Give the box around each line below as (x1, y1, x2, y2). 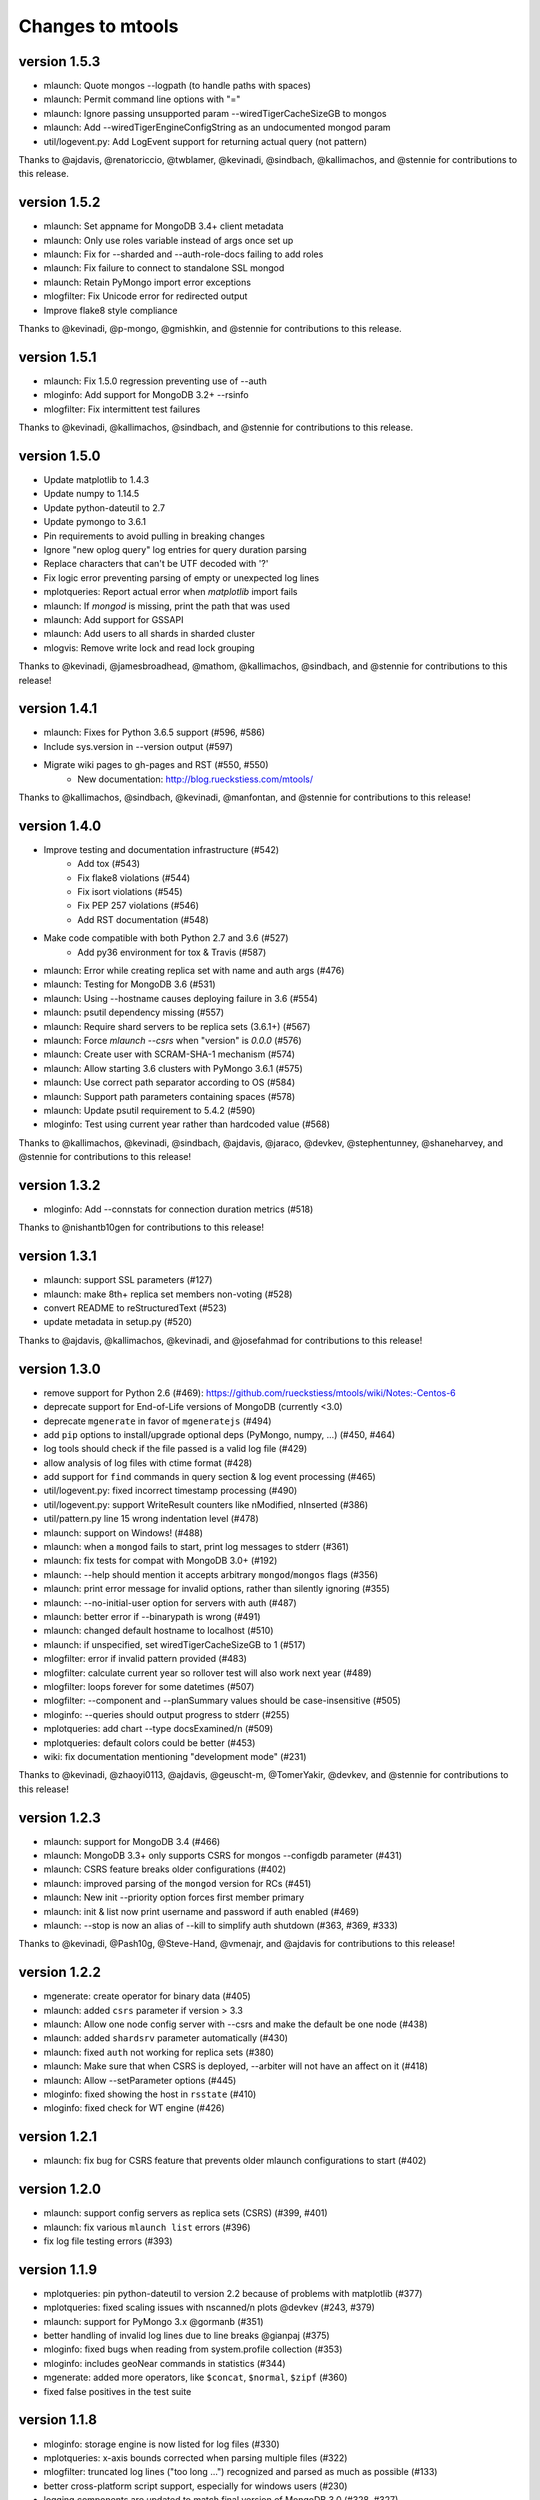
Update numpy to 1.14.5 (43, 488, 140, 500)
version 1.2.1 (18, 2128, 98, 2145)
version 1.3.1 (18, 1248, 97, 1265)
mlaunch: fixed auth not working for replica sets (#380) (43, 2046, 275, 2058)
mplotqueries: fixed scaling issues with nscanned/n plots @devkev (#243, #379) (43, 2301, 375, 2314)
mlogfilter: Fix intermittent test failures (43, 403, 201, 415)
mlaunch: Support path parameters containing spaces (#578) (43, 1090, 296, 1102)
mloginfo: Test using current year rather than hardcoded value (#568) (43, 1118, 330, 1130)
